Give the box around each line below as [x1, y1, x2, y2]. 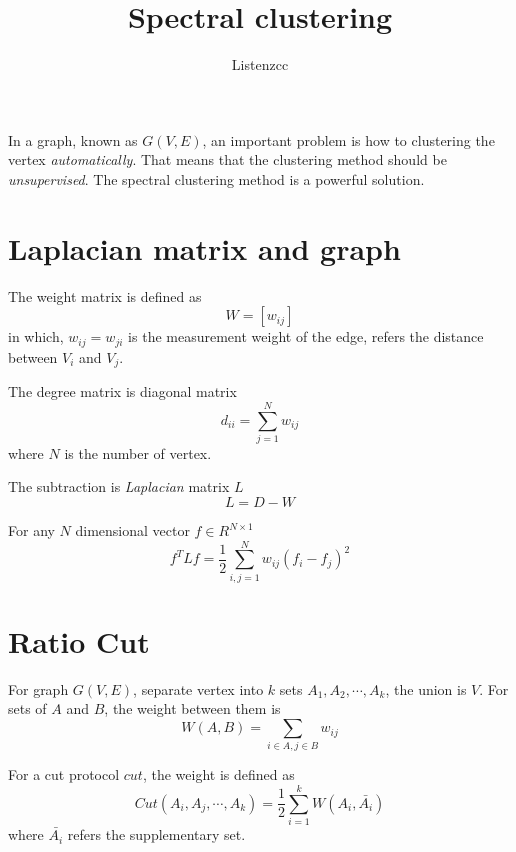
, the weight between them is [104, 698, 281, 719]
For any [8, 520, 55, 541]
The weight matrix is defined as [8, 285, 202, 306]
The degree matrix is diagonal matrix [8, 381, 237, 402]
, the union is [385, 678, 467, 699]
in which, [8, 326, 64, 347]
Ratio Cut [8, 620, 150, 661]
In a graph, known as [8, 129, 138, 150]
